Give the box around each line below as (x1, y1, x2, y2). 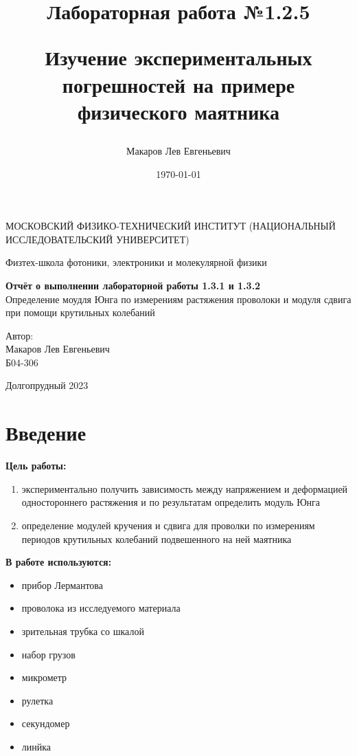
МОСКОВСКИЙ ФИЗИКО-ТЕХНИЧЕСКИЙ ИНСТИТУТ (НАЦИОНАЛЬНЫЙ (5, 219, 336, 233)
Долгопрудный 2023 (5, 378, 89, 392)
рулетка (21, 693, 54, 707)
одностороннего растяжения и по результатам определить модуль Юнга (21, 495, 321, 509)
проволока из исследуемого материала (21, 601, 181, 615)
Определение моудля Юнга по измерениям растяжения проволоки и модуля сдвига (5, 291, 352, 306)
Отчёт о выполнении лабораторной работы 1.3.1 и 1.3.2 (5, 278, 261, 292)
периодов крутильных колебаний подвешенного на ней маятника (21, 531, 292, 546)
